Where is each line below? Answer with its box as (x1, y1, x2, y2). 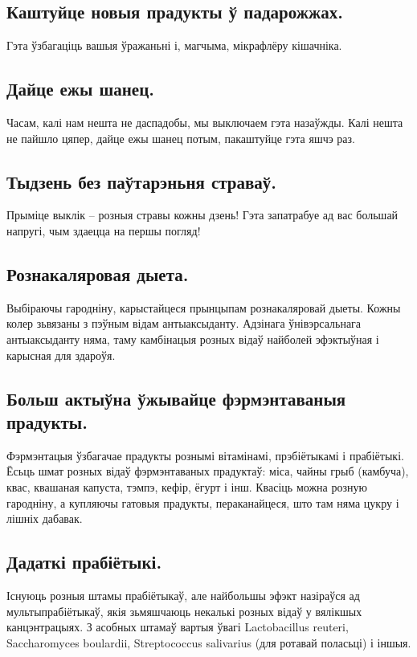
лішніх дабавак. (6, 510, 83, 527)
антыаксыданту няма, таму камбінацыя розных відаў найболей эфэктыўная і (6, 330, 379, 347)
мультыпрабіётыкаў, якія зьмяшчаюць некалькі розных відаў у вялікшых (6, 602, 362, 619)
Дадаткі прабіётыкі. (6, 549, 162, 574)
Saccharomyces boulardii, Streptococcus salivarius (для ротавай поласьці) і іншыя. (6, 634, 411, 651)
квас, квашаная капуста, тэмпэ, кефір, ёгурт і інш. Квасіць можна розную (6, 478, 367, 495)
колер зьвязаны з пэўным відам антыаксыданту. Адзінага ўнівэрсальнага (6, 315, 362, 332)
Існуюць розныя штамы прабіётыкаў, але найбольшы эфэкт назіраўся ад (6, 586, 360, 603)
